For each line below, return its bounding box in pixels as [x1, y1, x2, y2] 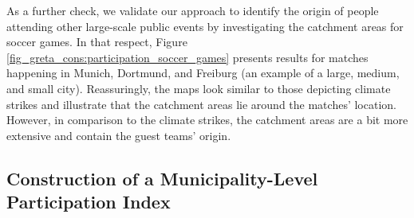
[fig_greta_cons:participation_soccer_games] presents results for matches [6, 49, 369, 65]
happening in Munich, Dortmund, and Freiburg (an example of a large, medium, [6, 64, 400, 81]
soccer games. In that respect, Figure [6, 33, 187, 50]
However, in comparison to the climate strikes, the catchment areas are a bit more [6, 111, 408, 128]
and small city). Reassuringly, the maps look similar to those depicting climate [6, 80, 391, 96]
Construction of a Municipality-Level [6, 165, 318, 190]
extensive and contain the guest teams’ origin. [6, 127, 231, 143]
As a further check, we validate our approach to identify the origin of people [6, 2, 379, 18]
